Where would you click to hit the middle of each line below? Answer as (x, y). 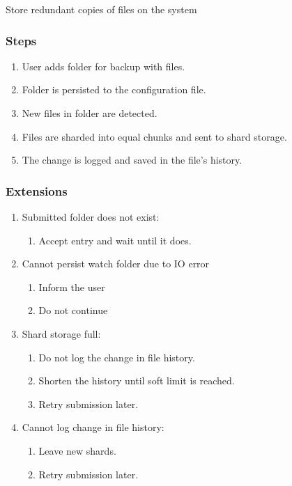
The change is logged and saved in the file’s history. (132, 160)
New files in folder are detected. (90, 113)
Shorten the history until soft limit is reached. (137, 381)
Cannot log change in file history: (93, 427)
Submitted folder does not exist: (91, 217)
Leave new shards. (77, 450)
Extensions (37, 190)
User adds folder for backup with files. (103, 66)
